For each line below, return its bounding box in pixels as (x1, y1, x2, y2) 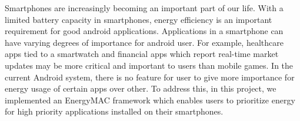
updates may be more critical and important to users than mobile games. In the (5, 59, 294, 71)
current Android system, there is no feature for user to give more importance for (5, 70, 295, 83)
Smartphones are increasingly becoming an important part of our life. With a (5, 2, 284, 14)
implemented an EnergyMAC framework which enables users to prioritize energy (5, 93, 295, 106)
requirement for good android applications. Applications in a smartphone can (5, 25, 284, 37)
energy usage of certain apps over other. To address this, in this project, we (5, 82, 276, 95)
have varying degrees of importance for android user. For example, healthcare (5, 36, 284, 48)
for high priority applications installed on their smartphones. (5, 105, 224, 117)
